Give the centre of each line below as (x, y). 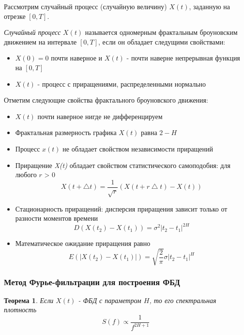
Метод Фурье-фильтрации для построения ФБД (92, 282)
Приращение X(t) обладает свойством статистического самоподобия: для (123, 165)
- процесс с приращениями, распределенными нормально (122, 84)
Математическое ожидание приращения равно (83, 243)
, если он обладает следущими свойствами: (162, 41)
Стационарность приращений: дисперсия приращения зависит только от (121, 208)
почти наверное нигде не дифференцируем (100, 116)
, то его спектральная (183, 300)
